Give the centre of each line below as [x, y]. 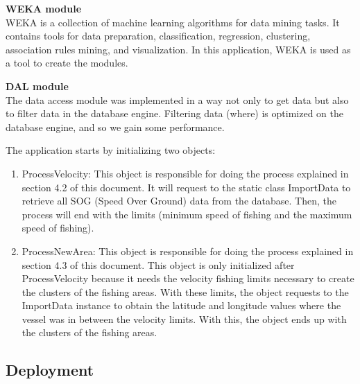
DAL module [37, 86]
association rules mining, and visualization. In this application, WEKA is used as [178, 49]
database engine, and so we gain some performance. [115, 126]
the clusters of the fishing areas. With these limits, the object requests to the [185, 291]
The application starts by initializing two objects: [111, 150]
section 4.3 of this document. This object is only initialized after [158, 264]
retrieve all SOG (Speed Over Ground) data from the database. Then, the [179, 201]
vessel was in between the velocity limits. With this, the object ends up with [184, 318]
